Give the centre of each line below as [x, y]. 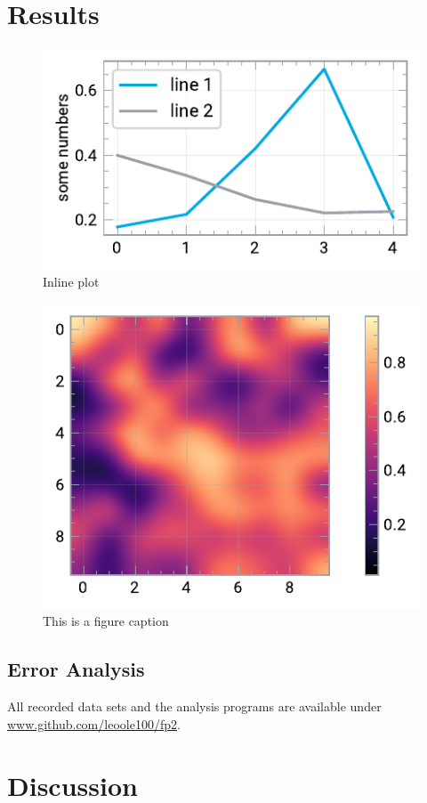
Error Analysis [76, 669]
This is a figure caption [106, 621]
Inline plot [71, 282]
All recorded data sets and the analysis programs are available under [194, 706]
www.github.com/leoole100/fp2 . [94, 723]
